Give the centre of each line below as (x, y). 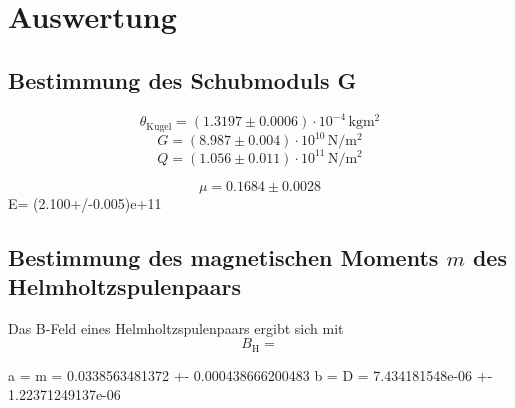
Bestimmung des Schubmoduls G (182, 79)
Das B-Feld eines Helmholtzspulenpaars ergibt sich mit (176, 327)
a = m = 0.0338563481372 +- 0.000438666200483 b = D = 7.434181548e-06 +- (250, 374)
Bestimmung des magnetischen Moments (223, 256)
